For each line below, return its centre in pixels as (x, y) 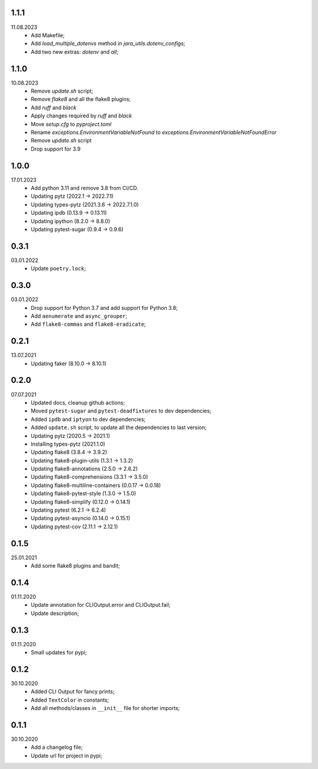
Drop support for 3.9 (56, 149)
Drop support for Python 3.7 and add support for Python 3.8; (104, 307)
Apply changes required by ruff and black (82, 116)
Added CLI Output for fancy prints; (73, 692)
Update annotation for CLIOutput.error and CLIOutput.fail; (101, 605)
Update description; (55, 613)
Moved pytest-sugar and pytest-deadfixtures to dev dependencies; (121, 411)
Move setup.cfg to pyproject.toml (71, 124)
